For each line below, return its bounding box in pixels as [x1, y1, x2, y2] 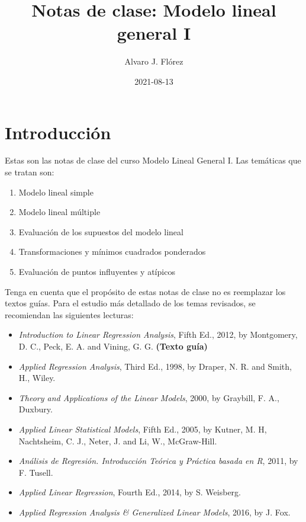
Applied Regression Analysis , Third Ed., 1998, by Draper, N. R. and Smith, [18, 360, 292, 372]
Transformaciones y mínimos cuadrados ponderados [18, 245, 206, 258]
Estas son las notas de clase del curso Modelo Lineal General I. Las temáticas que [5, 154, 301, 166]
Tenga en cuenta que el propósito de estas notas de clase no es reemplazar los [5, 285, 286, 297]
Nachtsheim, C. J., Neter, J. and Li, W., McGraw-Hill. [18, 434, 217, 447]
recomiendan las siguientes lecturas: [5, 308, 134, 321]
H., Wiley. [18, 372, 56, 384]
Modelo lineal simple [18, 185, 94, 198]
